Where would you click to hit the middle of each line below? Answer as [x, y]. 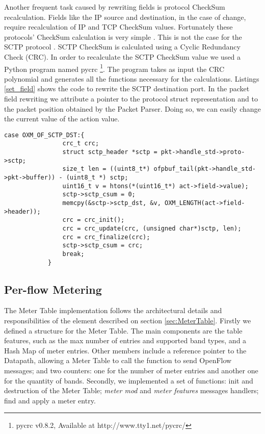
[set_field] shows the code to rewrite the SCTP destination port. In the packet [127, 88]
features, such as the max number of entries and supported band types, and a [125, 340]
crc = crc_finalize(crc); [106, 237]
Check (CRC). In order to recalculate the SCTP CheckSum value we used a [123, 56]
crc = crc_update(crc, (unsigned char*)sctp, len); [152, 228]
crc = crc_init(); [94, 220]
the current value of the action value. [62, 119]
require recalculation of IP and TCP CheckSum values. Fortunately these [118, 27]
